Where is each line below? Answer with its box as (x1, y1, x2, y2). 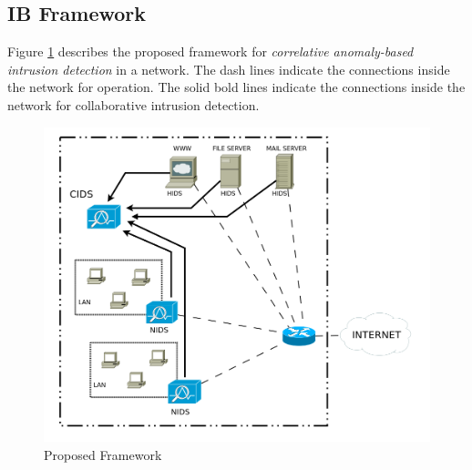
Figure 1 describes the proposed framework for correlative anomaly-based (7, 42, 414, 61)
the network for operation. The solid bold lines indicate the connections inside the (7, 77, 466, 97)
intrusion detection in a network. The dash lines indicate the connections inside (7, 59, 450, 78)
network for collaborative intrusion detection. (7, 95, 260, 114)
